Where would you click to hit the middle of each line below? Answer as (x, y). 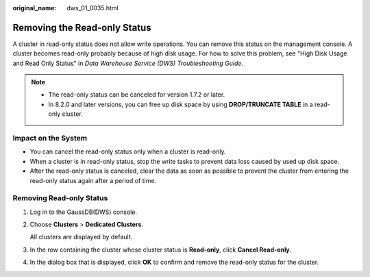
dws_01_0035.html (93, 8)
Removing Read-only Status (60, 198)
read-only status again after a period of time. (93, 180)
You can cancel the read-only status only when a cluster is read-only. (128, 152)
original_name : (35, 8)
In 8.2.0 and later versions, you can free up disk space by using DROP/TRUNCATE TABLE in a (181, 104)
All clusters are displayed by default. (81, 237)
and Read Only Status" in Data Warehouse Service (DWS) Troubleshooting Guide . (128, 63)
